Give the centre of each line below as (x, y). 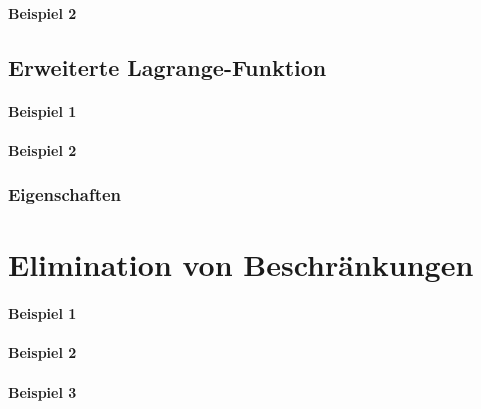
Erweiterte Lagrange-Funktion (167, 66)
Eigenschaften (65, 194)
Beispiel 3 (42, 391)
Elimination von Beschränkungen (241, 264)
